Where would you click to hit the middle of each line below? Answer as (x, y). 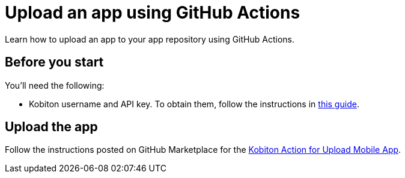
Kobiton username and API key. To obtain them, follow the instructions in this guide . (194, 104)
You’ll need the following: (55, 85)
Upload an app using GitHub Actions (153, 13)
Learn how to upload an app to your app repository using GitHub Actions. (150, 39)
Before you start (54, 62)
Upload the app (51, 127)
